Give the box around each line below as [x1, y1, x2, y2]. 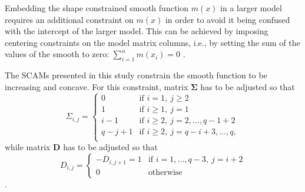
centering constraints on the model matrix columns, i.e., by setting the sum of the [5, 36, 300, 48]
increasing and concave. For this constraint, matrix [5, 80, 188, 92]
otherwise [148, 168, 183, 177]
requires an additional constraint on [5, 13, 134, 25]
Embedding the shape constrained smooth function [5, 2, 189, 14]
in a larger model [220, 2, 282, 14]
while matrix [5, 141, 51, 153]
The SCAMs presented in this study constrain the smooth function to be [5, 69, 267, 81]
